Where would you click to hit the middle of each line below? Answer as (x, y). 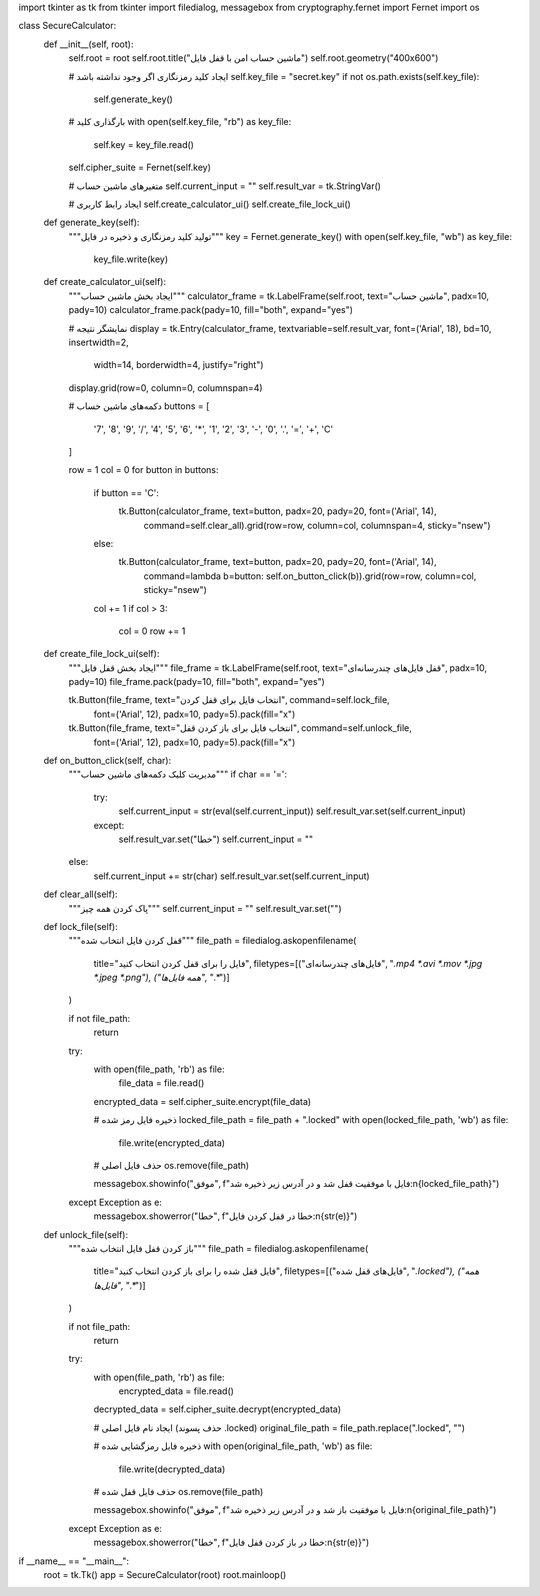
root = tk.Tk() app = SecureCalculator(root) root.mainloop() (165, 1574)
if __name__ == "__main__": (74, 1561)
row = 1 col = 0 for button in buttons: (143, 470)
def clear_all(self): (81, 894)
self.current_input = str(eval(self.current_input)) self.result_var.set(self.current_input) (292, 811)
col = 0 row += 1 (152, 631)
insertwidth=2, (98, 342)
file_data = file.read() (161, 1083)
